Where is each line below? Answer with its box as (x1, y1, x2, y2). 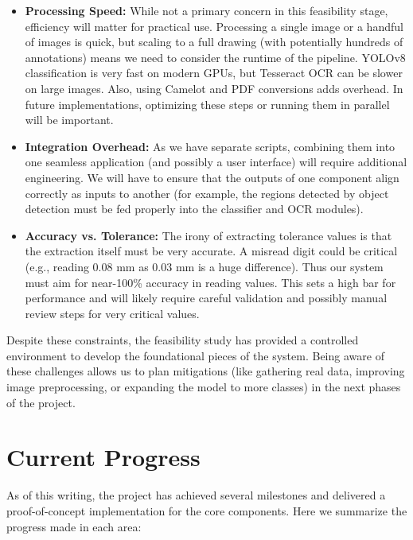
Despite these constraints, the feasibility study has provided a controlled (6, 332, 359, 348)
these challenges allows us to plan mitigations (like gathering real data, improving (6, 363, 405, 379)
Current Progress (6, 441, 201, 473)
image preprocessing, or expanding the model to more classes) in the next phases (6, 379, 401, 395)
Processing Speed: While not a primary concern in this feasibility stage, (25, 2, 388, 18)
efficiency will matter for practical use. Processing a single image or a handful (25, 17, 403, 34)
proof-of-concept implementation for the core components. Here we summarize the (6, 502, 407, 519)
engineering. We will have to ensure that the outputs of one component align (25, 169, 399, 185)
